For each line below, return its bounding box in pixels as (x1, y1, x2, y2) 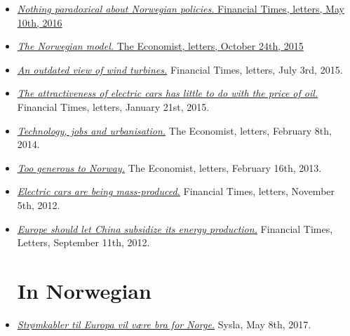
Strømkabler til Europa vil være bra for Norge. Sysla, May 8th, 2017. (17, 316, 311, 331)
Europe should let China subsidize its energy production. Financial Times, (17, 221, 333, 236)
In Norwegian (17, 276, 152, 304)
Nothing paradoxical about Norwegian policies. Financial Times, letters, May (17, 1, 344, 15)
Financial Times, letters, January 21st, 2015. (17, 99, 210, 114)
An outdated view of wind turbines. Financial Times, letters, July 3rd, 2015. (17, 62, 343, 76)
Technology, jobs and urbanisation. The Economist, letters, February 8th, (17, 123, 332, 137)
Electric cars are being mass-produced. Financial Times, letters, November (17, 184, 335, 199)
